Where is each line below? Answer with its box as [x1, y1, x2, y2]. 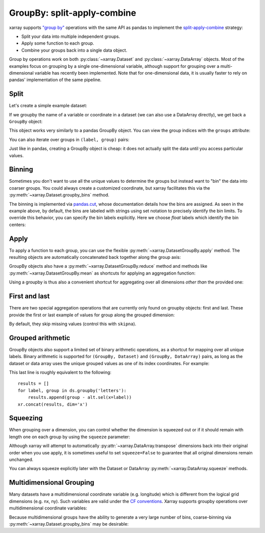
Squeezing [9, 414, 43, 422]
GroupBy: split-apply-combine [9, 7, 136, 18]
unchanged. [9, 457, 34, 463]
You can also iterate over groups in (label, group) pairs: [9, 137, 130, 142]
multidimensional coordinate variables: [9, 505, 87, 511]
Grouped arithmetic [9, 334, 71, 342]
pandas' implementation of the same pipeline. [9, 77, 102, 83]
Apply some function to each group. [21, 40, 94, 46]
